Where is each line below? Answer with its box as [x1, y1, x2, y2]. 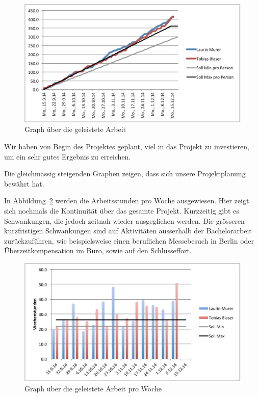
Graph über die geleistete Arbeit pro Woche [24, 383, 162, 393]
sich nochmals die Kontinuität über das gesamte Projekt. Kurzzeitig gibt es [4, 205, 239, 216]
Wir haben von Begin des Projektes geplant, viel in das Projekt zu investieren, [4, 141, 249, 152]
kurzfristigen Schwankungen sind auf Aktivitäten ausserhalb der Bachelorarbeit [4, 225, 252, 236]
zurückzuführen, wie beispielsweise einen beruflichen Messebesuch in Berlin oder [4, 235, 254, 246]
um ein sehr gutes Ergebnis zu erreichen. [4, 151, 131, 162]
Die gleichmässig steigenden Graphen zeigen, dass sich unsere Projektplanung [4, 168, 246, 179]
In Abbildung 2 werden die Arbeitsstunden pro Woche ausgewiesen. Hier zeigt [4, 195, 249, 206]
